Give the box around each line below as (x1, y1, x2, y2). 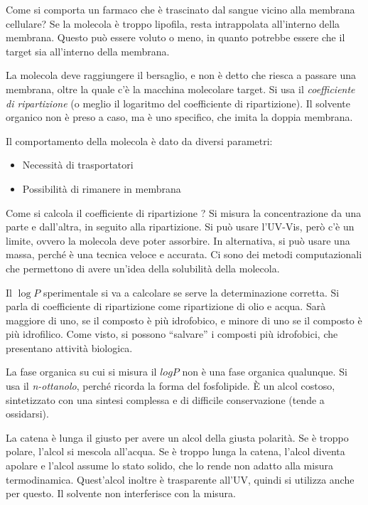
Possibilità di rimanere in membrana (22, 181, 181, 196)
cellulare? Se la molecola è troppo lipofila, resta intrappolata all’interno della (6, 16, 340, 31)
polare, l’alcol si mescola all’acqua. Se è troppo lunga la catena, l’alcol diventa (6, 444, 345, 459)
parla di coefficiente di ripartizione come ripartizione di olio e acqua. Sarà (6, 299, 326, 314)
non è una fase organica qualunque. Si (182, 364, 347, 379)
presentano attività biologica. (6, 340, 133, 355)
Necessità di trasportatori (22, 157, 134, 172)
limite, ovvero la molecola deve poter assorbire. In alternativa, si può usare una (6, 233, 350, 248)
